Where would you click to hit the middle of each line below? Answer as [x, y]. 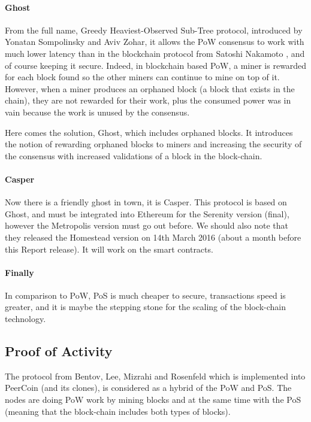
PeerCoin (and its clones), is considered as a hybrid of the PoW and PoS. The [148, 388]
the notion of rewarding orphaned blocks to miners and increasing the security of [153, 144]
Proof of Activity [59, 351]
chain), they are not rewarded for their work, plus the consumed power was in [148, 100]
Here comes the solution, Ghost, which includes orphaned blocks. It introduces [149, 132]
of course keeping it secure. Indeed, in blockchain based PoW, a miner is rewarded [156, 65]
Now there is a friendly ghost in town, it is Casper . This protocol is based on [146, 202]
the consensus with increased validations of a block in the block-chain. [134, 155]
